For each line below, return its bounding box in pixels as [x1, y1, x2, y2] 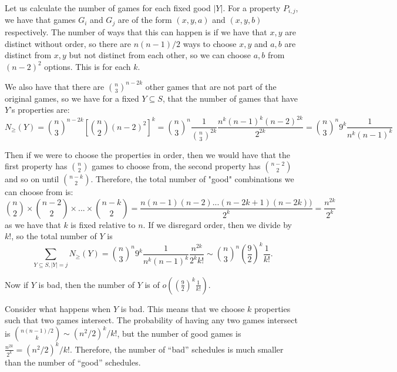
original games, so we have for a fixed [5, 92, 139, 104]
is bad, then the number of [38, 278, 134, 290]
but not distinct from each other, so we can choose [69, 49, 251, 61]
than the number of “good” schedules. [5, 356, 141, 368]
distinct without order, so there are [5, 37, 131, 49]
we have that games [5, 14, 76, 26]
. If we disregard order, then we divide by [143, 218, 292, 230]
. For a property [223, 2, 281, 14]
